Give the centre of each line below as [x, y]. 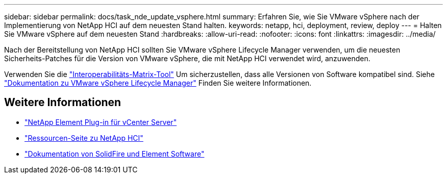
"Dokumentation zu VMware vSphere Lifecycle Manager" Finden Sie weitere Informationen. [158, 83]
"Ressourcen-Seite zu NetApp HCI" [84, 138]
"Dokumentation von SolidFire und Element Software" [115, 154]
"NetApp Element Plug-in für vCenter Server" [101, 122]
